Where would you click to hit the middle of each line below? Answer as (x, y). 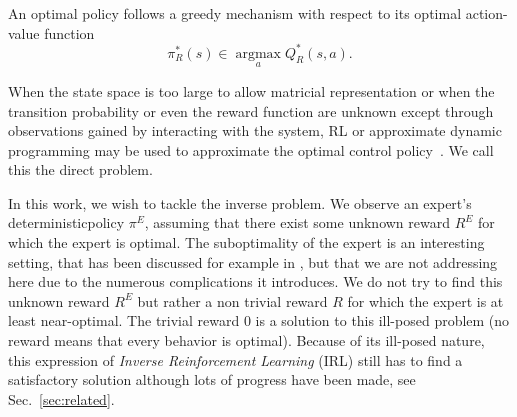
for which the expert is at (425, 300)
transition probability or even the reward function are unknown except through (251, 110)
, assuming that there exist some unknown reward (297, 222)
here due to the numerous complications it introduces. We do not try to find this (255, 281)
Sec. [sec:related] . (61, 398)
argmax (258, 53)
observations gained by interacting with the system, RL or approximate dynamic (255, 130)
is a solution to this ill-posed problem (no (382, 320)
